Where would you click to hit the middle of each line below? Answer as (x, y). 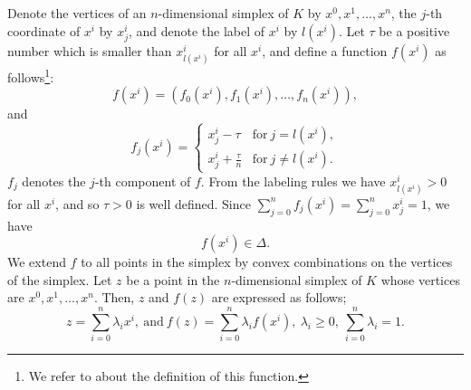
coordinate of (44, 30)
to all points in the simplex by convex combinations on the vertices (267, 262)
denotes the (54, 181)
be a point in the (173, 279)
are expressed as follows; (279, 297)
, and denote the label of (197, 30)
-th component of (143, 181)
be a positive (414, 30)
